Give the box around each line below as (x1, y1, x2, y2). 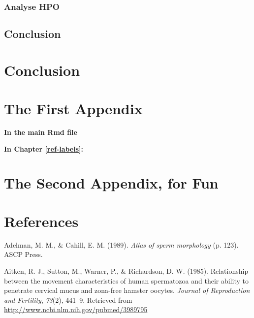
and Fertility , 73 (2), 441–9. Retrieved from (4, 294, 132, 305)
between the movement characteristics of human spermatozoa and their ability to (4, 275, 249, 286)
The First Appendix (4, 98, 143, 119)
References (4, 211, 79, 231)
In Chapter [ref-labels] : (4, 143, 83, 154)
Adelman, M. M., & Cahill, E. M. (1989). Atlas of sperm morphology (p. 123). (4, 239, 239, 250)
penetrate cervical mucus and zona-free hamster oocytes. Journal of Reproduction (4, 285, 250, 295)
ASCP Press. (4, 249, 43, 259)
